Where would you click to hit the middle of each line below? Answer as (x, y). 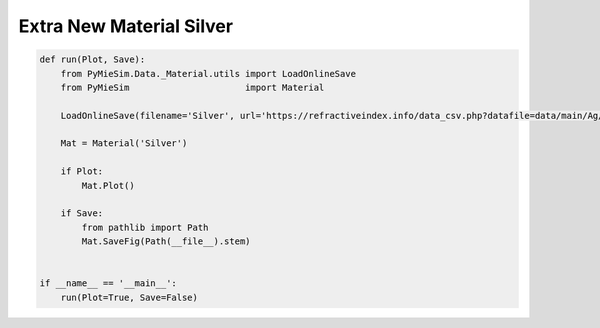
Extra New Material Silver (126, 26)
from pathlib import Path (145, 227)
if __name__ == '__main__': (108, 283)
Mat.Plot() (108, 185)
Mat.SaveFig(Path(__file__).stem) (166, 241)
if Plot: (82, 171)
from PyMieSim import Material (192, 87)
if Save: (82, 213)
